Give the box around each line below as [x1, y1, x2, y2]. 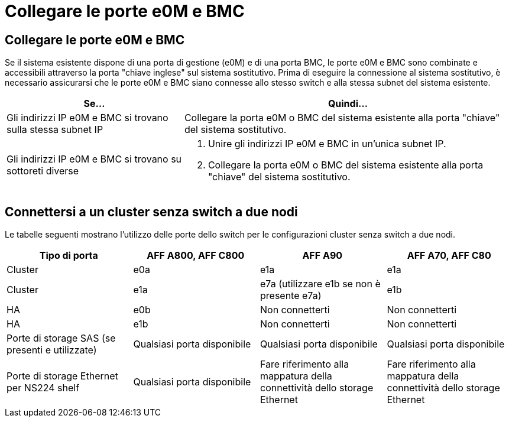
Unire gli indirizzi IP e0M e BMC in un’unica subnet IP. [208, 138, 446, 150]
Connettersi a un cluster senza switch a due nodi [5, 204, 298, 219]
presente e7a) [260, 290, 322, 302]
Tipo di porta [39, 249, 98, 262]
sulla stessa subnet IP [7, 124, 103, 136]
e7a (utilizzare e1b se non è [260, 278, 381, 290]
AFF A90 [302, 249, 343, 262]
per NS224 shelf [7, 382, 80, 394]
